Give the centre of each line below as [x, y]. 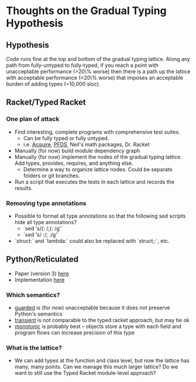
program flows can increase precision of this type [74, 333]
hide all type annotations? [46, 222]
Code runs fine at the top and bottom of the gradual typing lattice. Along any [98, 59]
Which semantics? [33, 295]
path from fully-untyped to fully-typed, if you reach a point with [82, 65]
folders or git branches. [51, 175]
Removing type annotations [46, 203]
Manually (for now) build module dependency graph [77, 150]
